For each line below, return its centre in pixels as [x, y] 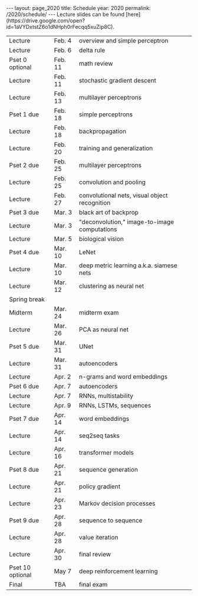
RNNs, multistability [106, 396]
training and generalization [116, 148]
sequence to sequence [110, 520]
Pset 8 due [24, 470]
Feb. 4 [63, 41]
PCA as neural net [103, 330]
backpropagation [103, 131]
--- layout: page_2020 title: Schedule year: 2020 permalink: [79, 8]
